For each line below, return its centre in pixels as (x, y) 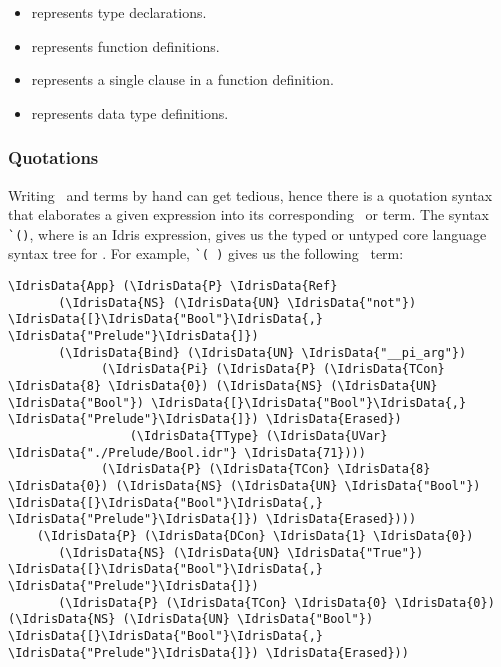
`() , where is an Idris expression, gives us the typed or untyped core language (247, 233)
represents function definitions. (125, 45)
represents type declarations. (119, 12)
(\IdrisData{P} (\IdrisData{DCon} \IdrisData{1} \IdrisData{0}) (255, 535)
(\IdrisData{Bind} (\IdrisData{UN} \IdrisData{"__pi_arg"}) (262, 352)
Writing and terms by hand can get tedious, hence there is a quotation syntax (250, 194)
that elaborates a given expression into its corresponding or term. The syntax (248, 214)
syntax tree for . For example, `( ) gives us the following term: (206, 253)
